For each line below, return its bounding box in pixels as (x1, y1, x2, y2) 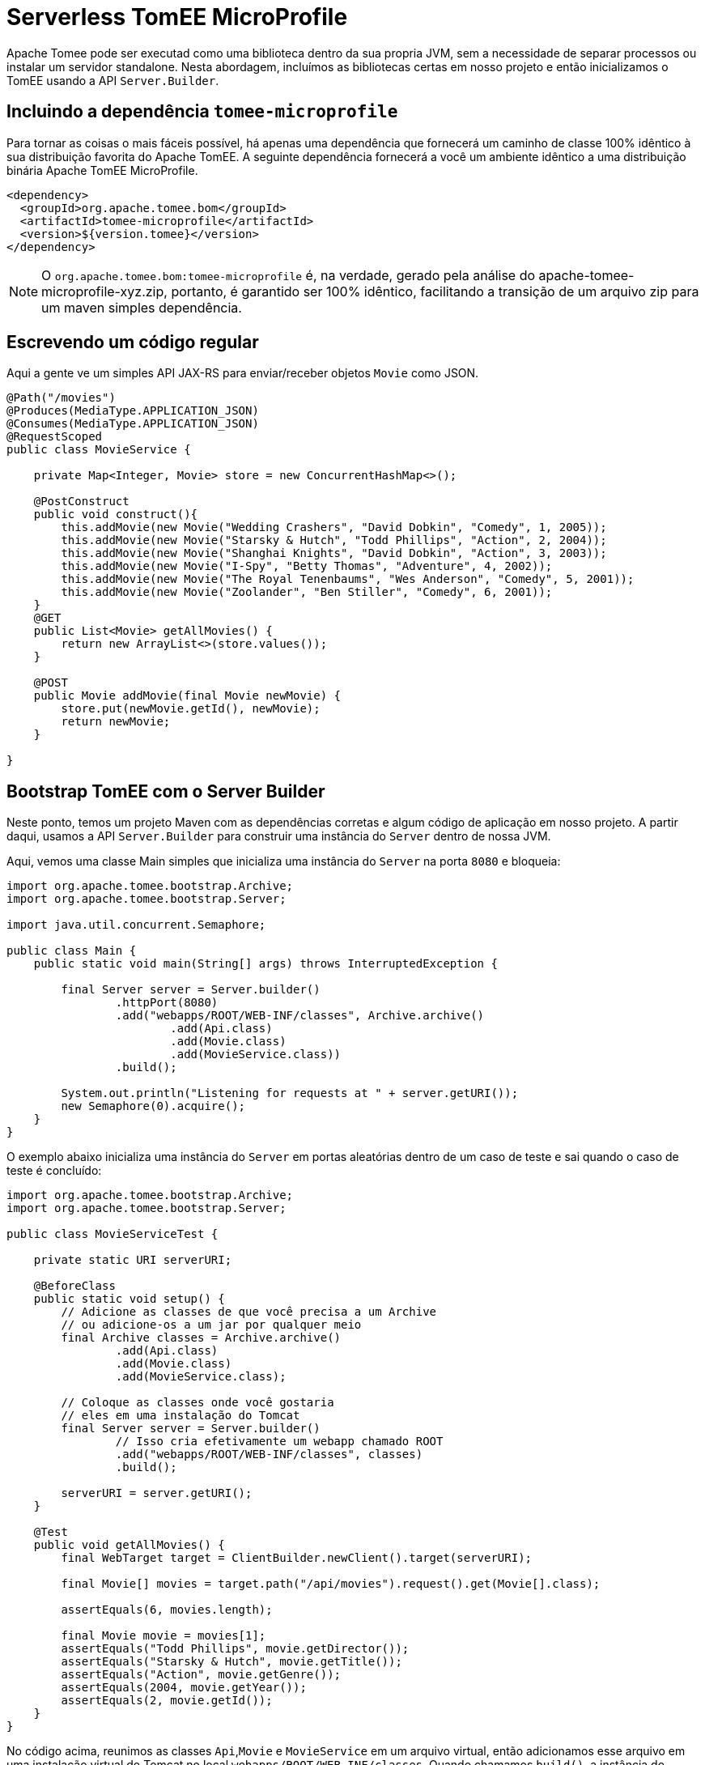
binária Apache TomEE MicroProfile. (6, 163, 198, 177)
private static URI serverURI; (33, 1253, 232, 1267)
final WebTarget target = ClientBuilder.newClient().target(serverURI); (61, 1551, 533, 1565)
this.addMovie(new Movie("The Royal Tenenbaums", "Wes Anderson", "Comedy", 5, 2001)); (61, 572, 635, 586)
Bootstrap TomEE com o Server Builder (6, 780, 325, 802)
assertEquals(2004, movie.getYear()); (61, 1681, 307, 1695)
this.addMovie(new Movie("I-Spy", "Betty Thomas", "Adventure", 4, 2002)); (61, 559, 553, 573)
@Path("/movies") (6, 391, 116, 405)
